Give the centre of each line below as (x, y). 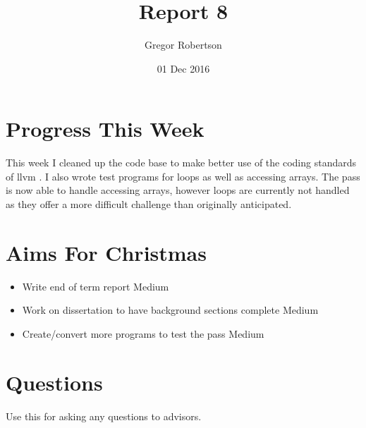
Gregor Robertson (183, 45)
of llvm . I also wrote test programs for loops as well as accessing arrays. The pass (183, 176)
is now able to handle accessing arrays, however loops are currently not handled (178, 190)
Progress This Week (105, 129)
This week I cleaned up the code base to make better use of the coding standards (181, 163)
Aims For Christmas (106, 252)
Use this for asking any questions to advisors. (104, 416)
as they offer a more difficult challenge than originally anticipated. (149, 204)
